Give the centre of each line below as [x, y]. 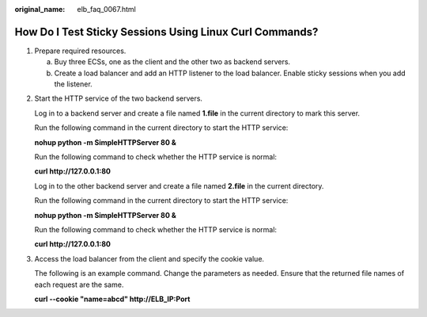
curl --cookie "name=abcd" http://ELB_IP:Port [112, 299]
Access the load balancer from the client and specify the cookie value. [149, 258]
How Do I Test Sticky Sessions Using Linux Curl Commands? [166, 32]
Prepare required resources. [80, 51]
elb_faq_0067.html [106, 9]
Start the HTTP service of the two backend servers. [119, 98]
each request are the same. [79, 285]
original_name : [40, 9]
